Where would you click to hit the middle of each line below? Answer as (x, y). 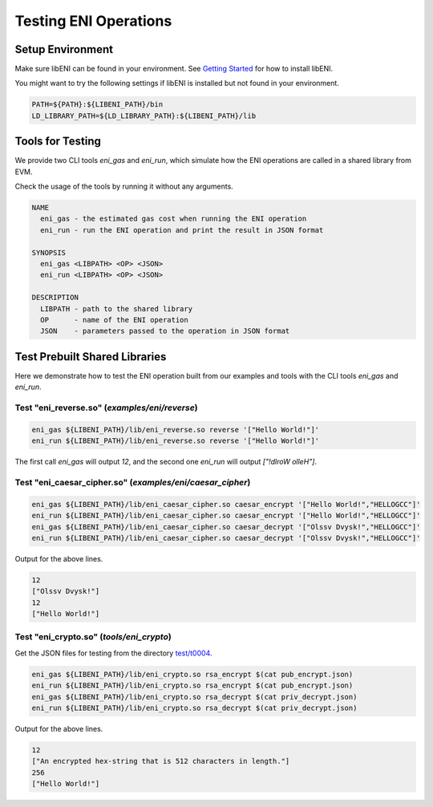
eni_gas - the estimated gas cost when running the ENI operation (174, 219)
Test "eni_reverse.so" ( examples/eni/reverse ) (106, 408)
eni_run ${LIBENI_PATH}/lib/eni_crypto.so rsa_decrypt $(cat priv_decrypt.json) (194, 708)
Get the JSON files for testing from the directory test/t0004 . (113, 653)
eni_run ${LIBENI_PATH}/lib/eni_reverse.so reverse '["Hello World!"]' (176, 441)
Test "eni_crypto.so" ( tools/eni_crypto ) (93, 637)
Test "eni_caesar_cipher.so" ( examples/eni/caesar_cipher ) (133, 482)
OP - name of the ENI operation (114, 320)
